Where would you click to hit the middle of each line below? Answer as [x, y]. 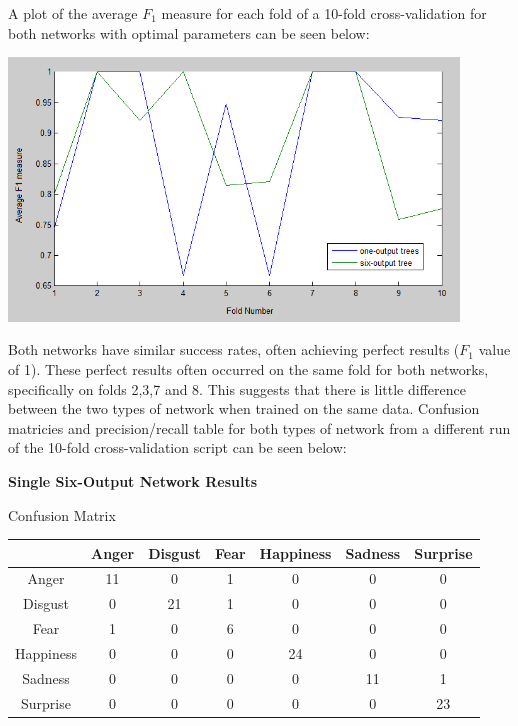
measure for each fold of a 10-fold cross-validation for [324, 13]
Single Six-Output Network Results [133, 480]
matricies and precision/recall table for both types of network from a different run [259, 427]
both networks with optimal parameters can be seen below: [189, 32]
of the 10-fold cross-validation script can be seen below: [177, 447]
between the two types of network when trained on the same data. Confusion [244, 408]
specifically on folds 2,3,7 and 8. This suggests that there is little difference [237, 388]
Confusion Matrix [62, 514]
